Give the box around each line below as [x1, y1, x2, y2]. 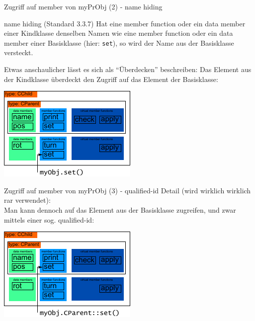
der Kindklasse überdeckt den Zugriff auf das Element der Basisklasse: [4, 74, 218, 84]
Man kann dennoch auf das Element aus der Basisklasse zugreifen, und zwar [4, 205, 236, 215]
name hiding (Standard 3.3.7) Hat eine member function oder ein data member [4, 18, 246, 28]
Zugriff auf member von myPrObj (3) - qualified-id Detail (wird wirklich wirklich [4, 185, 251, 195]
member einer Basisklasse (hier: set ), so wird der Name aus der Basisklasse [4, 37, 234, 48]
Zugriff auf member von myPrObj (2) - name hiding [4, 1, 163, 11]
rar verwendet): [4, 195, 51, 205]
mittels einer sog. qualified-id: [4, 214, 94, 225]
